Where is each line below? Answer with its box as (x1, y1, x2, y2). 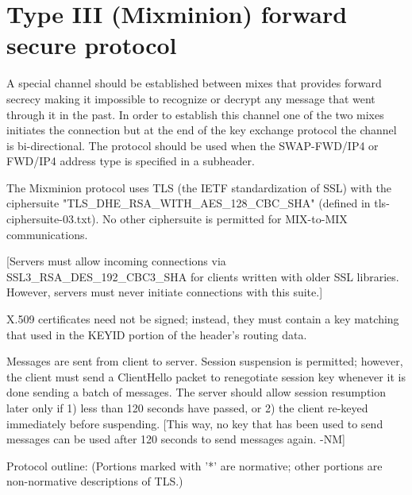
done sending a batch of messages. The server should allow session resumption (6, 384, 387, 400)
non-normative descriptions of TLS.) (6, 473, 183, 489)
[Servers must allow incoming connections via (6, 253, 226, 269)
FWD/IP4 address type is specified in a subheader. (6, 153, 255, 169)
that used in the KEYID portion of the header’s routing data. (6, 326, 307, 342)
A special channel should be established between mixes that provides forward (6, 75, 382, 91)
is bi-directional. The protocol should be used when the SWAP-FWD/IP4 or (6, 137, 379, 153)
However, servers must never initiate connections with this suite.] (6, 284, 323, 300)
